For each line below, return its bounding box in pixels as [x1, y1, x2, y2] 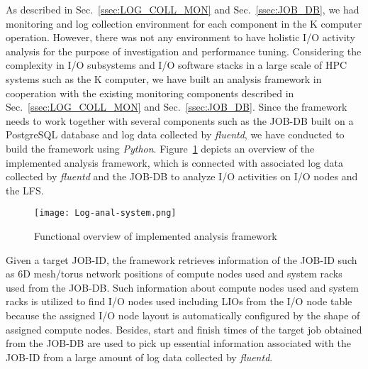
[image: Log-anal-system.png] [34, 208, 177, 219]
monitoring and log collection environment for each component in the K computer [6, 16, 362, 31]
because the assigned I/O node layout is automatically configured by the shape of [6, 307, 360, 322]
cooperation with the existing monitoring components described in [6, 85, 294, 100]
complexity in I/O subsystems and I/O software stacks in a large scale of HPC [6, 57, 347, 72]
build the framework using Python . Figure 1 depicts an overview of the [6, 141, 315, 155]
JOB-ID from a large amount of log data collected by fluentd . [6, 349, 273, 364]
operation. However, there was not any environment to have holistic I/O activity [6, 30, 356, 45]
